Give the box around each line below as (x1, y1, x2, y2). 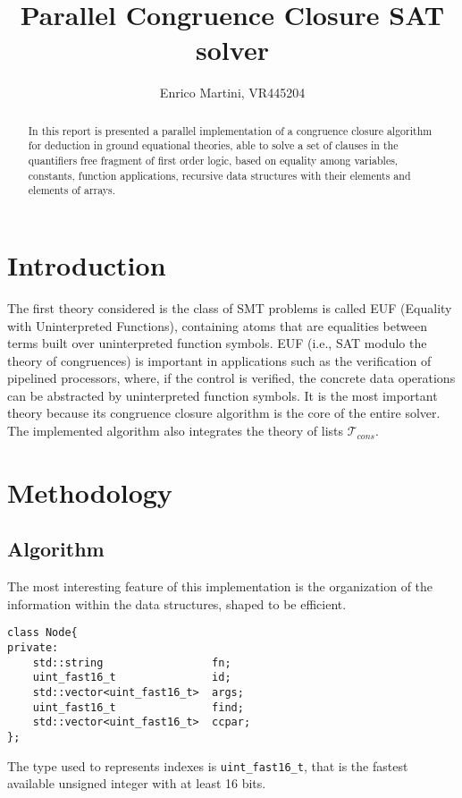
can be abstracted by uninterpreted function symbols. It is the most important (7, 386, 438, 404)
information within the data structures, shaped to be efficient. (7, 594, 347, 613)
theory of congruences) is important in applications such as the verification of (7, 351, 432, 369)
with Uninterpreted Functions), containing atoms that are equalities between (7, 316, 427, 335)
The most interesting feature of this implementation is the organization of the (7, 577, 433, 596)
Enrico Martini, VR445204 (159, 83, 306, 102)
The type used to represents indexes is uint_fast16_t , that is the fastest (7, 756, 408, 775)
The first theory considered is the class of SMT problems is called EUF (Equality (7, 298, 452, 317)
